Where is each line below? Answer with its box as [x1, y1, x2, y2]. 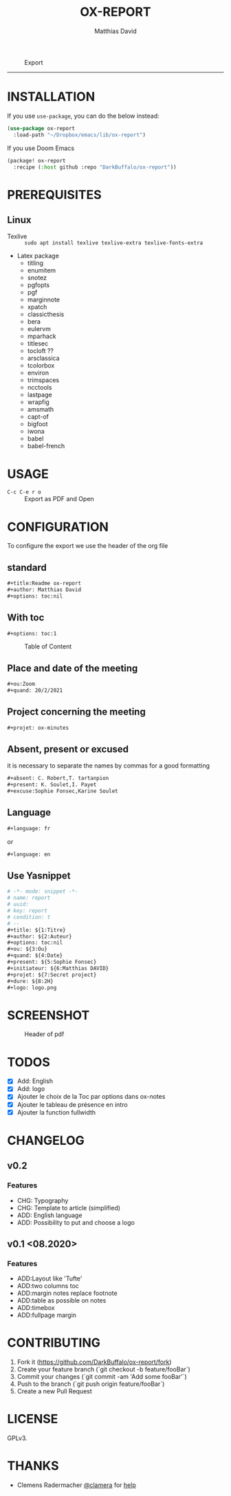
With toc [7, 612, 45, 624]
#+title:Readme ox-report [7, 580, 81, 587]
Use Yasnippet [7, 870, 71, 882]
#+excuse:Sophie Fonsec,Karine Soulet [7, 788, 118, 795]
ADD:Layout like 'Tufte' [16, 1274, 82, 1283]
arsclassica [27, 354, 60, 362]
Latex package [16, 252, 60, 260]
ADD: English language [16, 1211, 82, 1219]
